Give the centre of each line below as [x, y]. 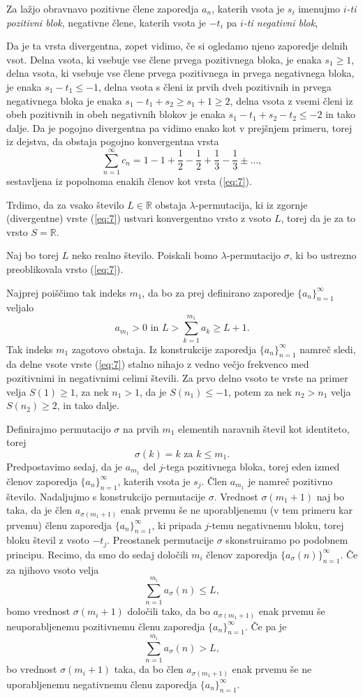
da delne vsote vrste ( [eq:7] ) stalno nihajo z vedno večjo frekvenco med [158, 364]
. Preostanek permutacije [161, 540]
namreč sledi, [328, 349]
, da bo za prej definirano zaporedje [218, 292]
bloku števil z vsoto [48, 540]
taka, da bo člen [149, 669]
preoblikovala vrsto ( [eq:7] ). [65, 269]
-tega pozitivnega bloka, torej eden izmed [251, 466]
